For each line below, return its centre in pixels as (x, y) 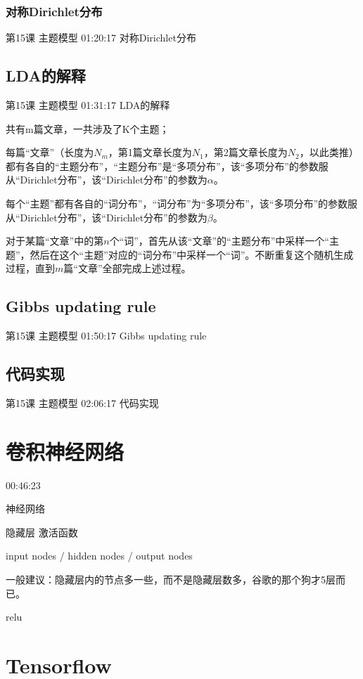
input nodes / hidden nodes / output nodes (99, 556)
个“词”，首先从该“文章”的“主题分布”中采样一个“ (219, 241)
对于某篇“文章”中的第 (55, 241)
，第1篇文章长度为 (150, 152)
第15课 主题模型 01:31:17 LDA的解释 (88, 105)
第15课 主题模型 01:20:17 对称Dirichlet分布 (101, 38)
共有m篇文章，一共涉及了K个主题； (88, 128)
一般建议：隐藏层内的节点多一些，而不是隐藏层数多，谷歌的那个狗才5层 (171, 580)
